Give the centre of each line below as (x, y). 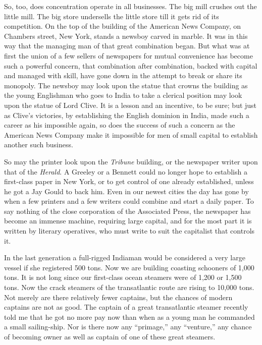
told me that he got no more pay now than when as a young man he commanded (129, 317)
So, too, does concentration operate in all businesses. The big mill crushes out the (130, 6)
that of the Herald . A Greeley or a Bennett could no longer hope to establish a (126, 171)
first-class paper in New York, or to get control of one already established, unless (129, 181)
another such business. (39, 145)
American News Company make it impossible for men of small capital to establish (131, 134)
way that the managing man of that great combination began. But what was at (127, 46)
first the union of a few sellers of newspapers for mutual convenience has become (128, 55)
